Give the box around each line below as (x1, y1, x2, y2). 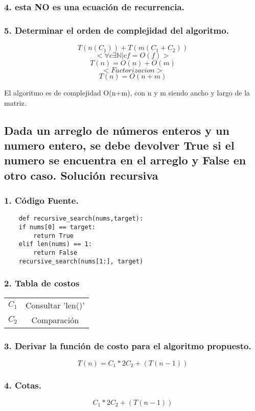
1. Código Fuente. (4, 194, 79, 207)
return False (33, 249, 78, 257)
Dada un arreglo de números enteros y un (4, 122, 229, 138)
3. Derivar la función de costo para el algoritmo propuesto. (4, 339, 251, 352)
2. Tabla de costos (4, 277, 80, 289)
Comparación (31, 313, 79, 326)
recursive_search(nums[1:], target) (18, 257, 144, 265)
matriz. (4, 97, 27, 108)
